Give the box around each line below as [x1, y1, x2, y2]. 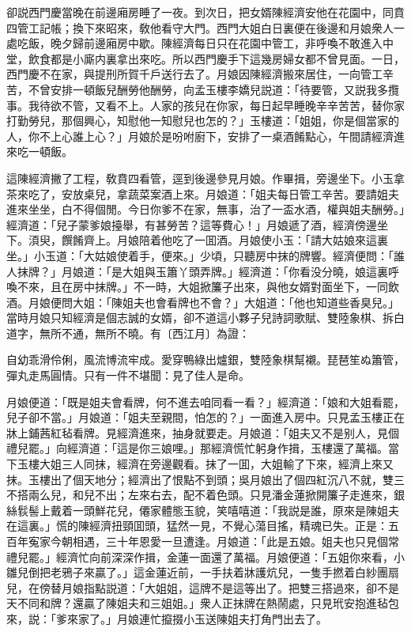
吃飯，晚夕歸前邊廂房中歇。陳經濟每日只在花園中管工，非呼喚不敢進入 [17, 35, 383, 51]
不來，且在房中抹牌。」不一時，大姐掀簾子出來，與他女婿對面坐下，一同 [17, 278, 388, 295]
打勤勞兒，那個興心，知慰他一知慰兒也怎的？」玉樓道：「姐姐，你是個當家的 [6, 112, 399, 129]
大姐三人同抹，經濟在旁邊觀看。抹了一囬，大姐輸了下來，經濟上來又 [39, 456, 394, 472]
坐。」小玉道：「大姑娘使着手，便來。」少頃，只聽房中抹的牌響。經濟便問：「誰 [6, 247, 405, 263]
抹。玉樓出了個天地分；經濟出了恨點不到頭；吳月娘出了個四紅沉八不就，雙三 [6, 471, 405, 487]
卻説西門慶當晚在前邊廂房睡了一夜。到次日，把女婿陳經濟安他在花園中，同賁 [6, 4, 405, 20]
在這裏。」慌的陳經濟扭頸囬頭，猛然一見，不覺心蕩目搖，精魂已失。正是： [6, 517, 388, 534]
